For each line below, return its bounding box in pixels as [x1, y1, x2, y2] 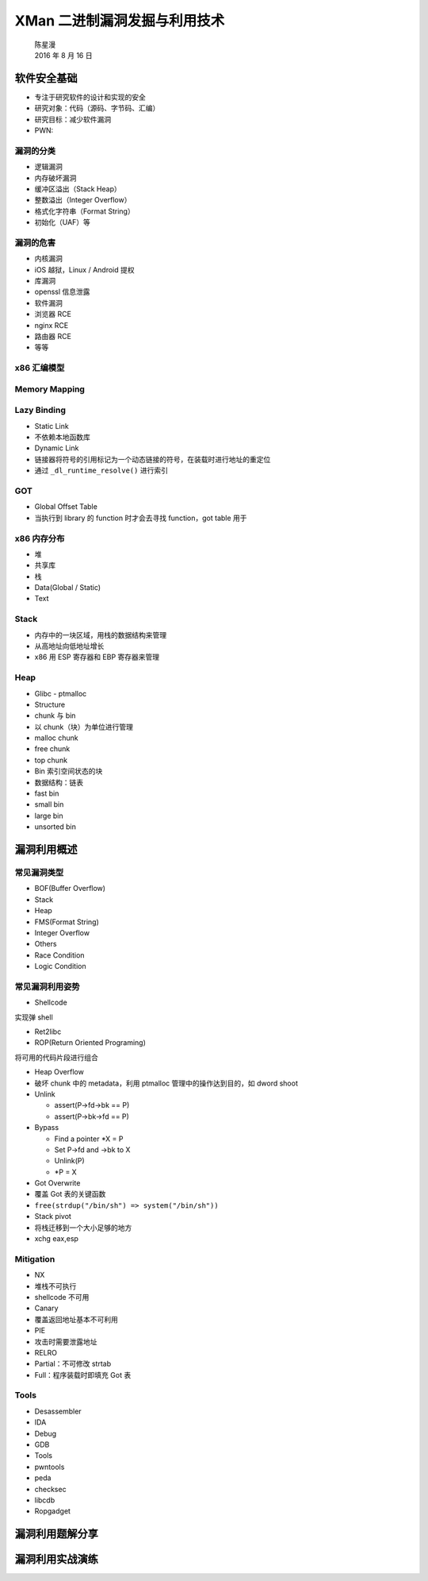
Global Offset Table [34, 502, 98, 511]
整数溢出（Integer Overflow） [34, 195, 132, 205]
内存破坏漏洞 [34, 173, 77, 183]
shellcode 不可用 [34, 1292, 90, 1301]
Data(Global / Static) [34, 583, 101, 592]
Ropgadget [34, 1506, 71, 1516]
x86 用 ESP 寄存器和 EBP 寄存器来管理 [34, 652, 160, 662]
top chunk [34, 755, 67, 765]
